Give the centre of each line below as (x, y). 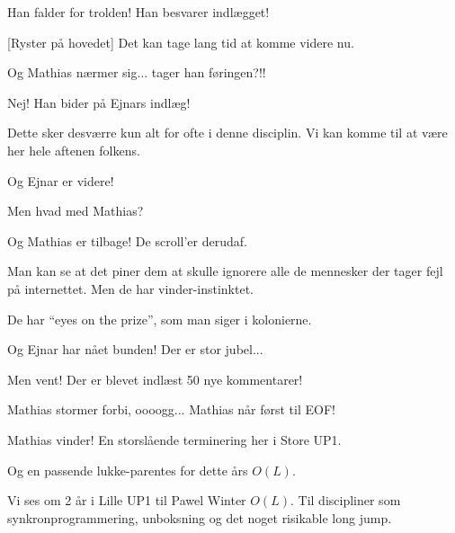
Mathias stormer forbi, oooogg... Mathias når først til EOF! (171, 409)
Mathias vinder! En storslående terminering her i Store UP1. (174, 439)
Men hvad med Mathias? (76, 211)
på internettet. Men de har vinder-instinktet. (131, 288)
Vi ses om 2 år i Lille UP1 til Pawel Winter (127, 500)
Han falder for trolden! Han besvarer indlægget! (138, 12)
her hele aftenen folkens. (74, 150)
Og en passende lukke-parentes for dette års (128, 470)
